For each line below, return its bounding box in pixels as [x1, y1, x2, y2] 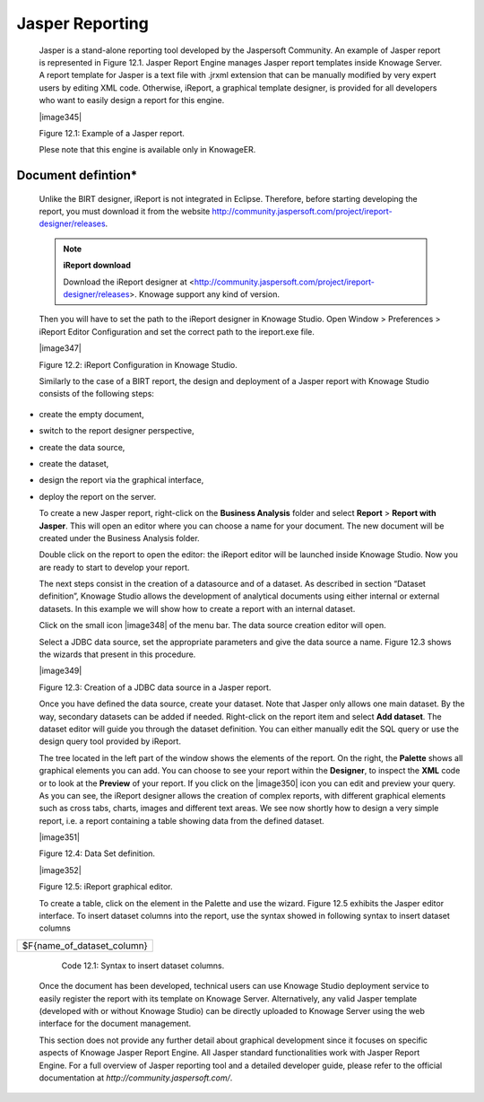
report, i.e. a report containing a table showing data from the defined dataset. [39, 815, 324, 826]
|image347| [39, 343, 82, 354]
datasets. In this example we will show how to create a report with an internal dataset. [39, 603, 356, 614]
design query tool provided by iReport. [39, 736, 181, 747]
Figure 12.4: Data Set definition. [39, 848, 156, 859]
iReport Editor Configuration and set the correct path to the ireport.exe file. [39, 326, 315, 337]
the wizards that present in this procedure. [39, 649, 196, 660]
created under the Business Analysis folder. [39, 532, 201, 543]
